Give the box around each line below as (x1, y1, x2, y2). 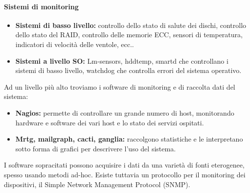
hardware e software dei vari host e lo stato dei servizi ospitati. (15, 117, 204, 127)
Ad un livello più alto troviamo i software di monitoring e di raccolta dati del (4, 81, 235, 92)
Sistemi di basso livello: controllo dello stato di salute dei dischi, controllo (15, 20, 247, 30)
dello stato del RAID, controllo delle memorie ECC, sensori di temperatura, (15, 29, 243, 40)
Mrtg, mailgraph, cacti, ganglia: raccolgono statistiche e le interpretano (15, 134, 243, 144)
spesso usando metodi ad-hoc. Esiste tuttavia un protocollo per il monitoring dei (4, 169, 246, 179)
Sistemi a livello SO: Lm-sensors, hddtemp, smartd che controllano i (15, 55, 228, 66)
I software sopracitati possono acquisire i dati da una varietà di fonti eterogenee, (4, 160, 245, 170)
